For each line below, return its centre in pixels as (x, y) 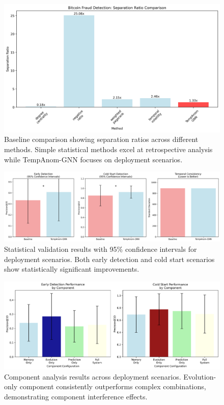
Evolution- (200, 376)
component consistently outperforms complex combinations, (113, 386)
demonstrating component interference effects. (76, 396)
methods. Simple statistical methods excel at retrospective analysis (108, 149)
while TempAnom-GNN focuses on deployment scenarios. (93, 159)
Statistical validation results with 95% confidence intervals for (101, 249)
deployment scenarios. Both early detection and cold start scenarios (109, 259)
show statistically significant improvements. (72, 269)
